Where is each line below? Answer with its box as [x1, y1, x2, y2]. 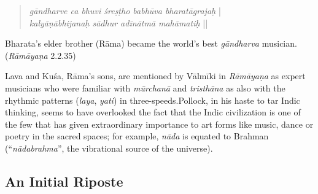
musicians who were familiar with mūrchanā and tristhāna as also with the [5, 81, 285, 94]
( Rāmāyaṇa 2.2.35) [5, 49, 76, 61]
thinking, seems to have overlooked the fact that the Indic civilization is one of [5, 106, 301, 118]
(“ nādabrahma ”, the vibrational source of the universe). [5, 141, 213, 154]
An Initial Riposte [5, 171, 123, 190]
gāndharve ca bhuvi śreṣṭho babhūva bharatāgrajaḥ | [29, 4, 221, 17]
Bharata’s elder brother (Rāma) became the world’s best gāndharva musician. [5, 37, 297, 50]
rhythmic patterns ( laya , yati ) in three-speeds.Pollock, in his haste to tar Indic [5, 93, 300, 106]
